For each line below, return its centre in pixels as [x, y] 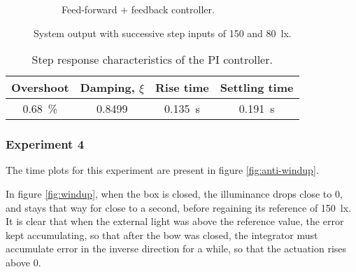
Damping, [107, 88]
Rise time [182, 88]
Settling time [257, 88]
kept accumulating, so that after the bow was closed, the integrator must [162, 234]
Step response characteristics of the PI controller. [152, 60]
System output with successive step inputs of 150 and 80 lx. [163, 33]
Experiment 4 [45, 144]
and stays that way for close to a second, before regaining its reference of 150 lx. [179, 207]
